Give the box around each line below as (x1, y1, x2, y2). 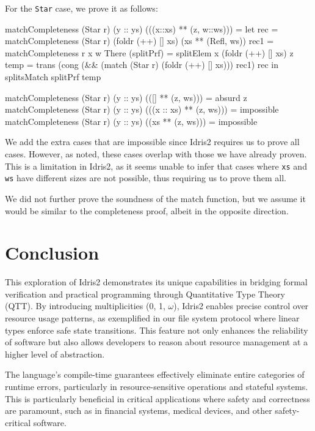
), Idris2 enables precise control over (173, 299, 309, 312)
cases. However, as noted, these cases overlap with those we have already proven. (5, 148, 307, 160)
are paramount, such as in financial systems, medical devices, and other (5, 404, 272, 417)
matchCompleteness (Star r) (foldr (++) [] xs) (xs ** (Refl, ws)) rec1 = (5, 34, 274, 47)
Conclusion (5, 240, 100, 265)
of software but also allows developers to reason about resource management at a (5, 335, 308, 348)
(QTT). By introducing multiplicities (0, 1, (5, 299, 165, 312)
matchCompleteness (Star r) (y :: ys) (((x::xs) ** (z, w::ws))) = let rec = (5, 22, 278, 35)
